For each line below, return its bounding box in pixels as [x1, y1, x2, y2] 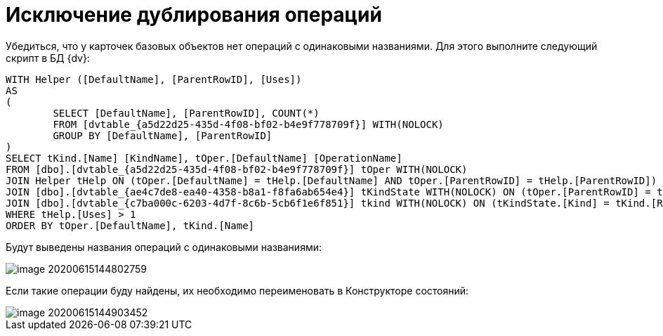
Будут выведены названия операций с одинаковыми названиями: [6, 240, 322, 253]
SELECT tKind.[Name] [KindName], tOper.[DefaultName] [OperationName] [6, 152, 402, 164]
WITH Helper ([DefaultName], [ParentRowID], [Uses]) [6, 73, 302, 85]
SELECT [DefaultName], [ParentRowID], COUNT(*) [53, 107, 320, 119]
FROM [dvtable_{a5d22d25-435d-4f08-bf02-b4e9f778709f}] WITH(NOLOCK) [53, 118, 444, 130]
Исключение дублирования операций [6, 3, 382, 27]
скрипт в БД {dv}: [6, 51, 90, 64]
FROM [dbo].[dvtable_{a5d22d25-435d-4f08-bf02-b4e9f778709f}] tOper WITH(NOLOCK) [6, 163, 468, 175]
